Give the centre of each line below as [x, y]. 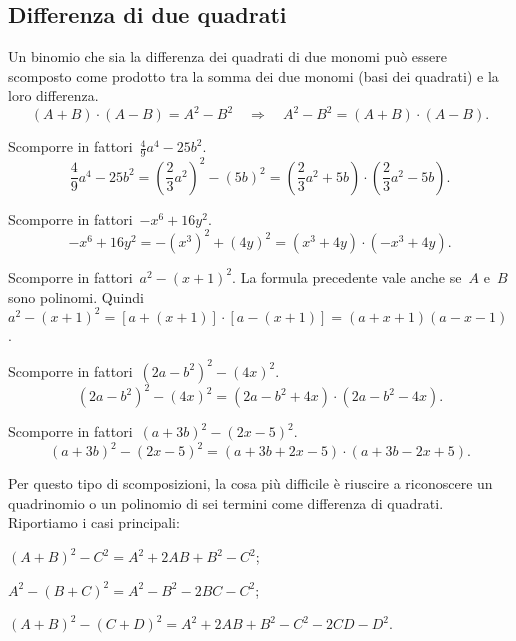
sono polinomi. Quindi [76, 296]
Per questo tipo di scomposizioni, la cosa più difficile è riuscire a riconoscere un [250, 483]
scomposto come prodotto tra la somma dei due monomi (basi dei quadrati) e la [253, 75]
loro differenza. [53, 95]
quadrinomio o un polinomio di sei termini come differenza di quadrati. [226, 502]
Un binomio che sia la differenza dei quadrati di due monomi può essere [227, 56]
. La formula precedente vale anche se [347, 276]
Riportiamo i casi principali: [94, 522]
